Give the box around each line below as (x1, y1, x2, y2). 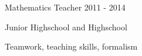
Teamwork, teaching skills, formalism (5, 40, 138, 52)
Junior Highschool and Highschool (5, 20, 127, 33)
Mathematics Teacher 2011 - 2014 (5, 1, 126, 13)
